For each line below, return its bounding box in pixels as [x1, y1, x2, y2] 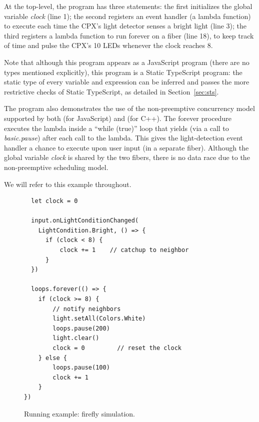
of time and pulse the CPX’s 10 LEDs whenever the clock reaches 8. [4, 40, 213, 50]
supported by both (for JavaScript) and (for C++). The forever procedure [4, 112, 231, 123]
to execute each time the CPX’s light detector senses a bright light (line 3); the [4, 20, 247, 31]
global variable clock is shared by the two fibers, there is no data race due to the [4, 152, 250, 162]
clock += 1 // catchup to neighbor [59, 246, 189, 254]
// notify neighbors [52, 305, 121, 312]
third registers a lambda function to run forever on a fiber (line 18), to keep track [4, 30, 254, 40]
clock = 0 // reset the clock [52, 344, 181, 351]
